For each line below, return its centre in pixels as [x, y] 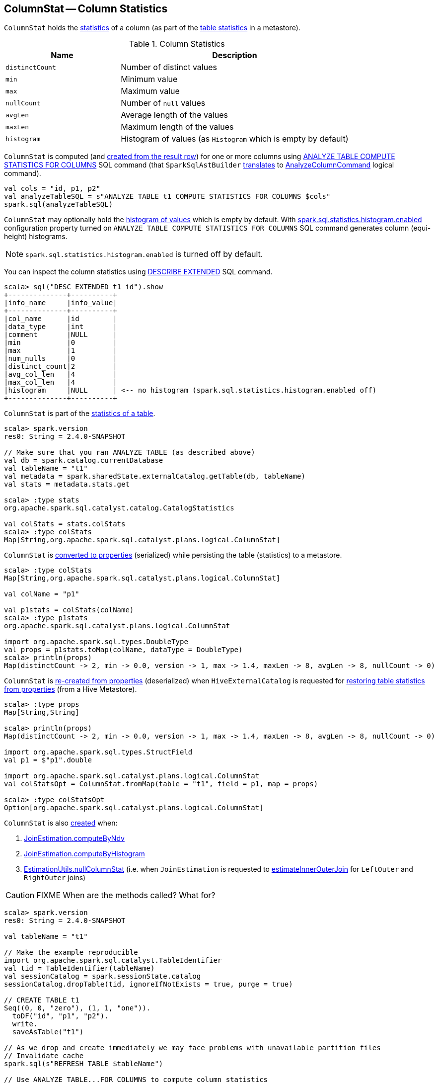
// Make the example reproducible [71, 953]
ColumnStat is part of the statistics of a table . [80, 414]
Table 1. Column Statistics [177, 44]
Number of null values [163, 103]
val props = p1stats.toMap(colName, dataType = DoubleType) [123, 650]
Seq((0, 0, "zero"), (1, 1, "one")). [77, 1008]
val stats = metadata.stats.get [67, 484]
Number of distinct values [169, 67]
